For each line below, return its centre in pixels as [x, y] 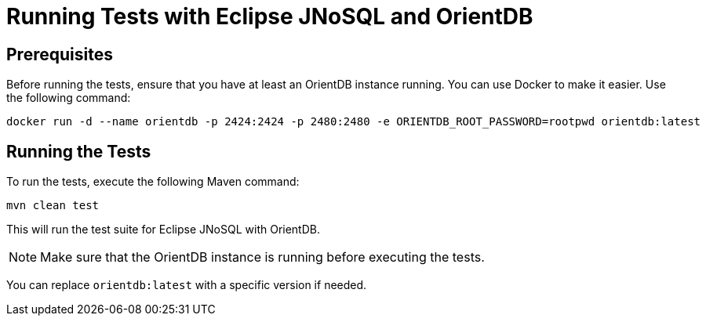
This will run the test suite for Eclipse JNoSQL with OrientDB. [163, 230]
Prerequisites [60, 54]
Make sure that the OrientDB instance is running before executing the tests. [262, 257]
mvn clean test [53, 206]
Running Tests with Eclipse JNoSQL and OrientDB [270, 16]
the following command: [69, 98]
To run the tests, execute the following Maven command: [153, 182]
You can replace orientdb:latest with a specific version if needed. [187, 285]
